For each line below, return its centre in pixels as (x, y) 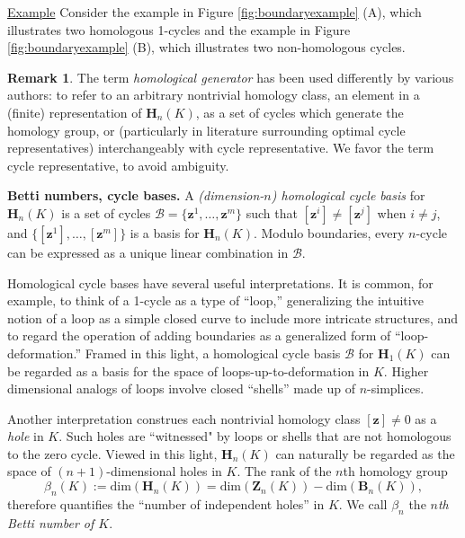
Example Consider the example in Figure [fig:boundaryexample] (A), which (215, 12)
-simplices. (396, 388)
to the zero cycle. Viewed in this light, (112, 453)
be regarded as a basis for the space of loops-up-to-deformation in (188, 370)
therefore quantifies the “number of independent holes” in (166, 503)
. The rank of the (284, 471)
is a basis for (165, 232)
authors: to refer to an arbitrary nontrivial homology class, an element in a (214, 95)
